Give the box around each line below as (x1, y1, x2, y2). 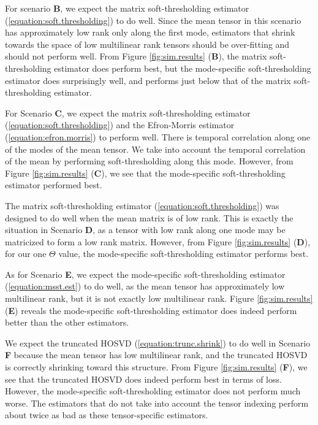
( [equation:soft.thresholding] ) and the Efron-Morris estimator (5, 118, 235, 131)
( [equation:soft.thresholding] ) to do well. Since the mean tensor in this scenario (5, 13, 301, 26)
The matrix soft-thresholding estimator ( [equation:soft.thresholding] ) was (5, 199, 279, 212)
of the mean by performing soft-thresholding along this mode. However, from (5, 155, 293, 167)
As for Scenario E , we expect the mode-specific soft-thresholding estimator (5, 267, 286, 280)
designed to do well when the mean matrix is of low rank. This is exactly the (5, 211, 293, 224)
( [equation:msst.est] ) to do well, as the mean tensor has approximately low (5, 280, 285, 293)
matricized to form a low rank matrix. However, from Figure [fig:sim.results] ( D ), (5, 235, 311, 248)
